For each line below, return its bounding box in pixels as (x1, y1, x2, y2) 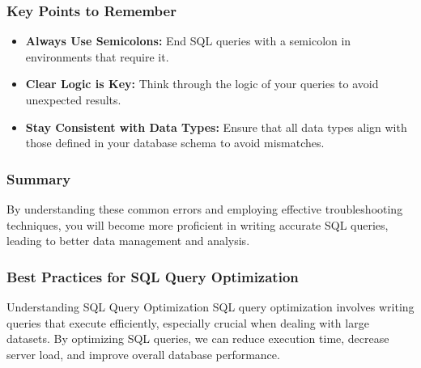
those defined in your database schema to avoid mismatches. (25, 134, 325, 151)
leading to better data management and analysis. (6, 232, 250, 249)
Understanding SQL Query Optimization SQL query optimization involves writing (6, 298, 415, 315)
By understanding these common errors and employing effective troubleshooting (6, 201, 403, 217)
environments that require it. (25, 48, 169, 65)
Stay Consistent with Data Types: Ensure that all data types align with (25, 118, 407, 135)
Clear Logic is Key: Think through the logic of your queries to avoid (25, 75, 379, 92)
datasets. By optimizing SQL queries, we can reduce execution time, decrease (6, 330, 389, 347)
